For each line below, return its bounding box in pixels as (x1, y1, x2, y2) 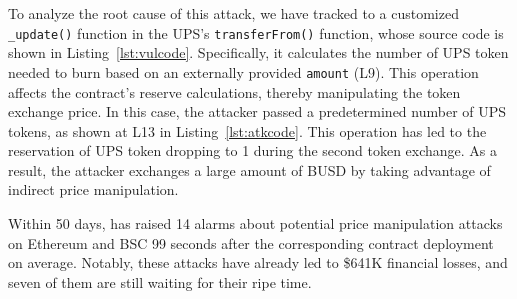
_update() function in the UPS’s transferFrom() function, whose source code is (8, 22, 504, 43)
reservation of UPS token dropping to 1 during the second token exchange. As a (8, 140, 498, 161)
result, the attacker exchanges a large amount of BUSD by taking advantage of (8, 159, 491, 180)
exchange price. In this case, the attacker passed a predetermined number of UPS (8, 101, 507, 122)
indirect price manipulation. (8, 179, 179, 200)
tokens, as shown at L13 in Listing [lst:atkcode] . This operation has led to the (8, 120, 487, 141)
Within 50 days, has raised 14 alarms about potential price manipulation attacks (8, 213, 503, 234)
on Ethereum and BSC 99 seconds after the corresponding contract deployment (8, 232, 494, 253)
